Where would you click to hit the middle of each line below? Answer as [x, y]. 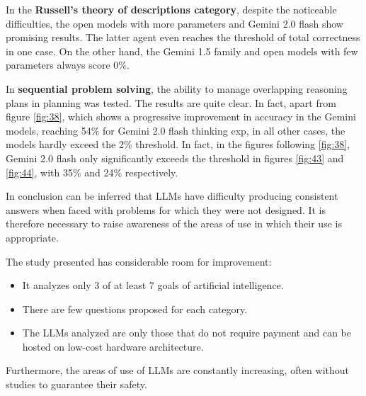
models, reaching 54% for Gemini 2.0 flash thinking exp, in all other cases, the [176, 130]
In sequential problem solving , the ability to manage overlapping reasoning [177, 88]
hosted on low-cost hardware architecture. [113, 346]
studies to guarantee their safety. [76, 384]
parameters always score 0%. [68, 65]
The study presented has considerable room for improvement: [139, 261]
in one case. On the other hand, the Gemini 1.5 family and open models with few [182, 51]
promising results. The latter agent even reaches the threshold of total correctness [183, 37]
